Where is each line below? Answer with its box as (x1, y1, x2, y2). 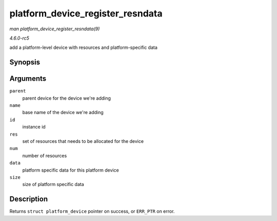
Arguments (9, 75, 47, 83)
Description (9, 195, 48, 204)
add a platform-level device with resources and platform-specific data (9, 44, 157, 51)
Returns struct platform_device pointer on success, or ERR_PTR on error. (9, 208, 175, 214)
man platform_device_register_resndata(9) (9, 26, 100, 32)
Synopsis (9, 58, 41, 67)
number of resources (22, 152, 67, 159)
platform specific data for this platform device (22, 167, 119, 173)
